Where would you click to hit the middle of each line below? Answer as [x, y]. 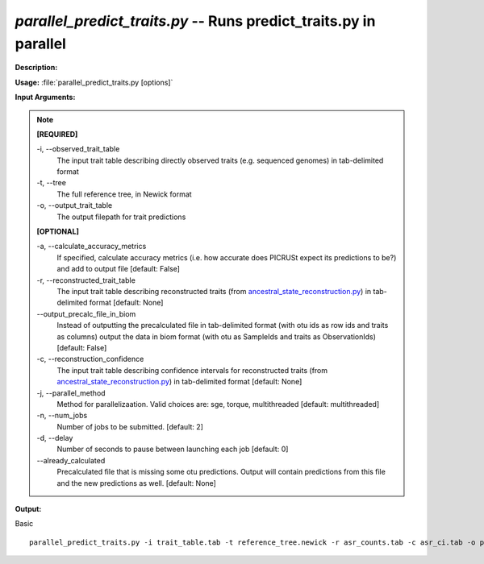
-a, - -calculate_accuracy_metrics [92, 247]
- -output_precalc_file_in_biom [86, 313]
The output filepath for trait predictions [121, 217]
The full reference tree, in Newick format [125, 194]
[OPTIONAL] [58, 232]
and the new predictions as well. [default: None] [137, 483]
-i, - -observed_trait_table [78, 149]
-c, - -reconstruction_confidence [90, 359]
